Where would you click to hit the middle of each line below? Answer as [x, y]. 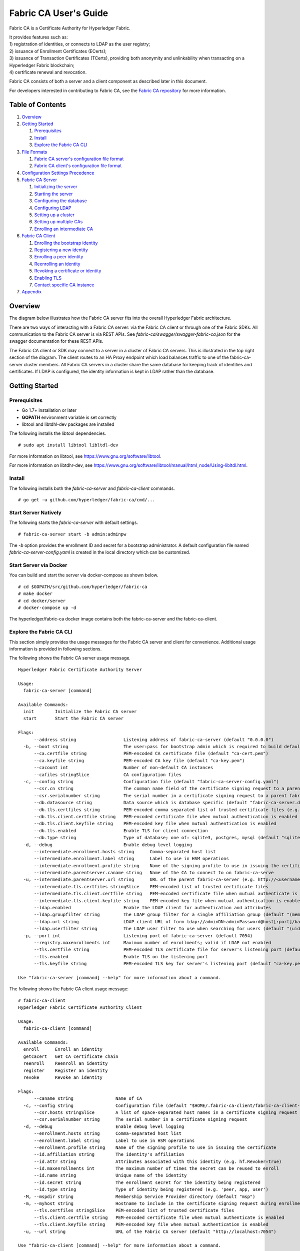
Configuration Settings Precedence [58, 173]
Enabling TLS [48, 278]
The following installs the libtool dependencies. [58, 433]
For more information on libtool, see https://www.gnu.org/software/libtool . [85, 456]
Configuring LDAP [53, 208]
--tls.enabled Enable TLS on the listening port [121, 957]
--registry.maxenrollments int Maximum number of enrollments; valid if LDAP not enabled [152, 943]
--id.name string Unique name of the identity [110, 1175]
